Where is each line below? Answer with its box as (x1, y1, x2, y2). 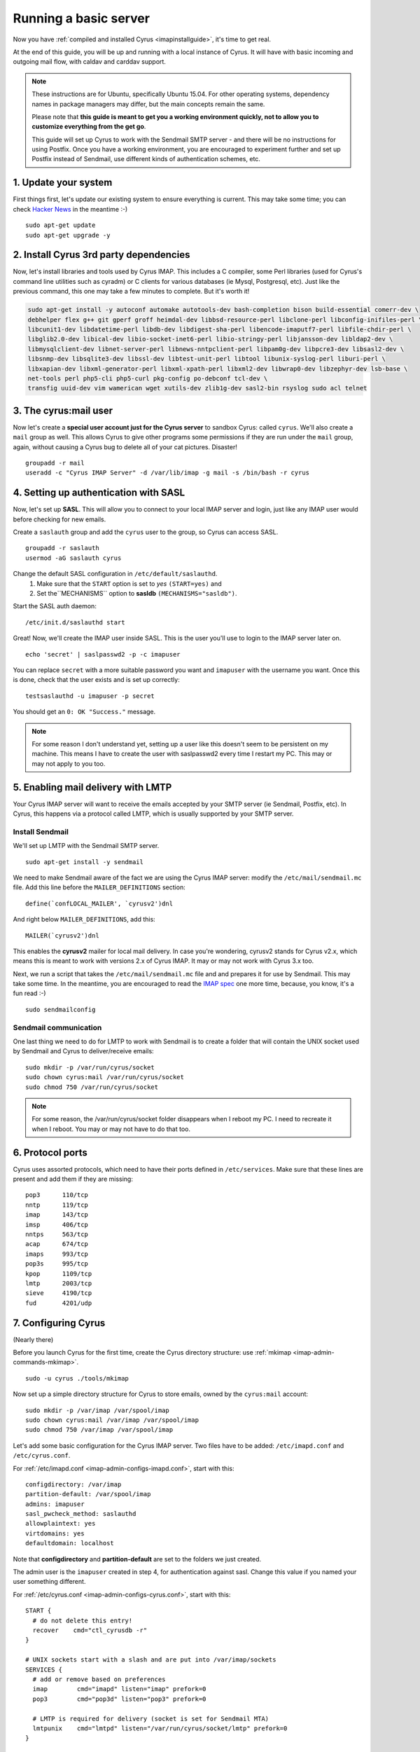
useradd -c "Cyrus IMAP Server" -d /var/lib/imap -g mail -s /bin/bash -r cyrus (25, 469, 310, 477)
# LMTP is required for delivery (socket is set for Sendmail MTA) (32, 1714, 269, 1723)
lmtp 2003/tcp (25, 1279, 92, 1287)
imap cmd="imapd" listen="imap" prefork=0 (32, 1685, 206, 1693)
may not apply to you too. (31, 759, 106, 767)
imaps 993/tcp (25, 1250, 89, 1258)
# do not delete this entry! (32, 1616, 133, 1624)
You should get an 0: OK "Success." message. (13, 708, 156, 716)
